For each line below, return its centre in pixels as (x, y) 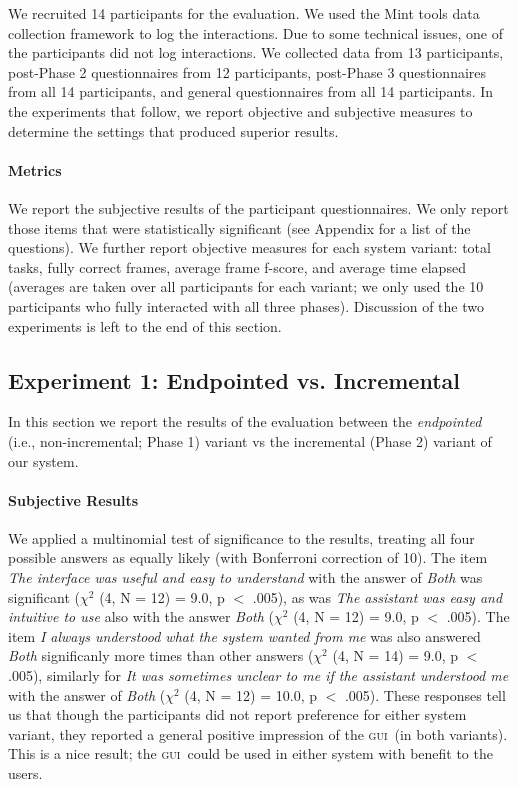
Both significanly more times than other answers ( (161, 655)
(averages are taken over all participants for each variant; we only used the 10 (246, 286)
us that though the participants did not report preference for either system (237, 714)
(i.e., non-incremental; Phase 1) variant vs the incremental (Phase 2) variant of (250, 440)
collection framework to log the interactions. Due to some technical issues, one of (255, 32)
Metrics (35, 169)
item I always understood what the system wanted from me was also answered (244, 635)
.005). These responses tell (425, 694)
